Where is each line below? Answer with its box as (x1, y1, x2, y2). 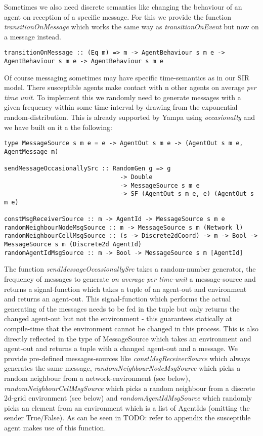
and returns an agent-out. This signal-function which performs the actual (4, 293, 231, 304)
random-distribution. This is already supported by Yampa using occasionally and (4, 112, 255, 122)
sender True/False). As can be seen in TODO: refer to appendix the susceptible (4, 412, 251, 423)
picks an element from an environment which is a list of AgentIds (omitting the (4, 402, 250, 413)
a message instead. (4, 31, 61, 41)
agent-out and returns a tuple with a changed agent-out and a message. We (4, 343, 238, 354)
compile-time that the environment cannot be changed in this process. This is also (4, 323, 258, 333)
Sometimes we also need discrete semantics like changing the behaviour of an (4, 2, 242, 12)
